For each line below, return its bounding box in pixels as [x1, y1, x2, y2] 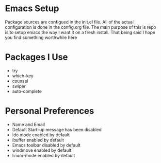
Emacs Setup [5, 3, 59, 14]
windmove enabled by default [12, 147, 72, 153]
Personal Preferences [5, 106, 95, 117]
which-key [12, 72, 33, 78]
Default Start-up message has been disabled [12, 127, 102, 132]
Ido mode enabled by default [12, 132, 70, 138]
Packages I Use [5, 52, 68, 63]
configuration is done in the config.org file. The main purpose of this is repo [5, 24, 157, 30]
